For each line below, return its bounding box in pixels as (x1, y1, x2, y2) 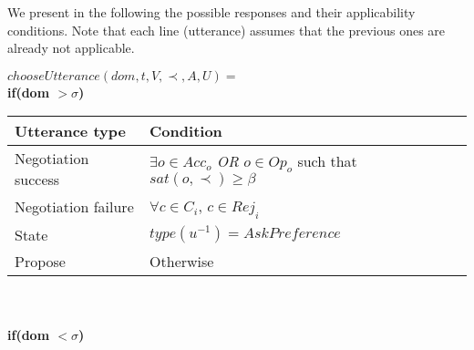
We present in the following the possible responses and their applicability (7, 3, 416, 21)
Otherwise (149, 250, 214, 272)
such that (297, 150, 357, 172)
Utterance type (15, 120, 126, 142)
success (15, 169, 60, 190)
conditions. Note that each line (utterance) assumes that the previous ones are (7, 20, 446, 39)
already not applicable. (7, 38, 135, 57)
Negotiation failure (15, 196, 134, 218)
